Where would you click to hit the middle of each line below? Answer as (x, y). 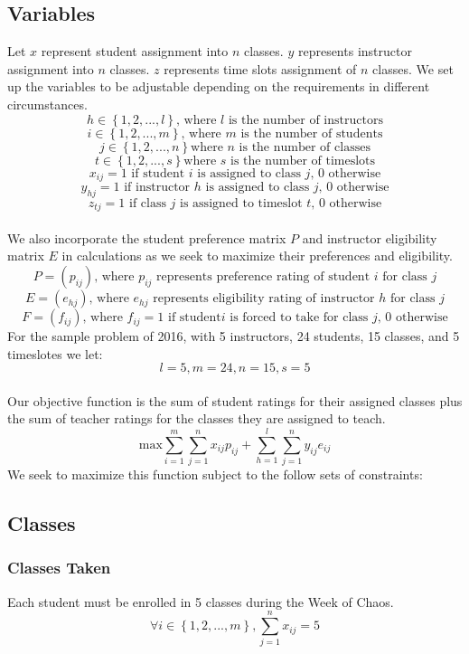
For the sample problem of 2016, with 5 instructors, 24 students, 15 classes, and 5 (234, 336)
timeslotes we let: (55, 353)
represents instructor (355, 51)
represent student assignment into (135, 51)
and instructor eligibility (370, 237)
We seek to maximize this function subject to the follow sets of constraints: (215, 474)
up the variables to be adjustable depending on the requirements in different (219, 86)
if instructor (157, 188)
